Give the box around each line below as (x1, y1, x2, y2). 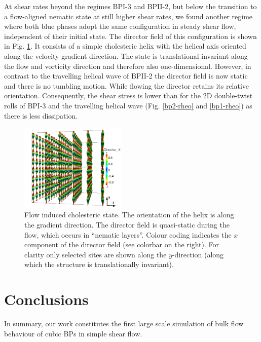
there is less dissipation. (4, 110, 78, 121)
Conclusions (4, 289, 89, 310)
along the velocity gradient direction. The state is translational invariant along (4, 50, 248, 61)
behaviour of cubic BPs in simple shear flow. (4, 328, 142, 338)
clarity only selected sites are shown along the (24, 249, 167, 259)
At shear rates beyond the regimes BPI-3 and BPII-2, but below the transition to (4, 1, 257, 11)
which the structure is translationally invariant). (24, 259, 174, 270)
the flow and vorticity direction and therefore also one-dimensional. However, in (4, 60, 251, 71)
